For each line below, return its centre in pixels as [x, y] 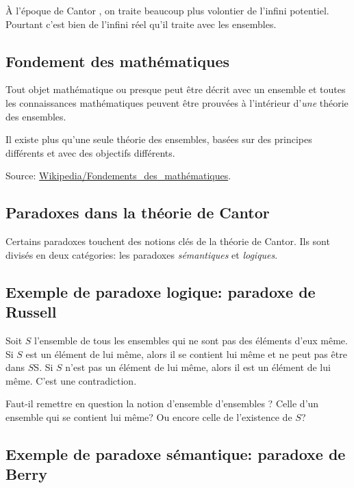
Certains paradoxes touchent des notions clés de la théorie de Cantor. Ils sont [168, 241]
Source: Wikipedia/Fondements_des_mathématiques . [118, 176]
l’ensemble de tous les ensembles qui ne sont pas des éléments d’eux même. [191, 340]
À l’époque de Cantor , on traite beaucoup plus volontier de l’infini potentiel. [167, 10]
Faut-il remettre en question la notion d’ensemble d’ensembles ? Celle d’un [162, 403]
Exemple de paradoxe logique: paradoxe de [161, 291]
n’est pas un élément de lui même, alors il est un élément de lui [198, 367]
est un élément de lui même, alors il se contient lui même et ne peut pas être [186, 354]
